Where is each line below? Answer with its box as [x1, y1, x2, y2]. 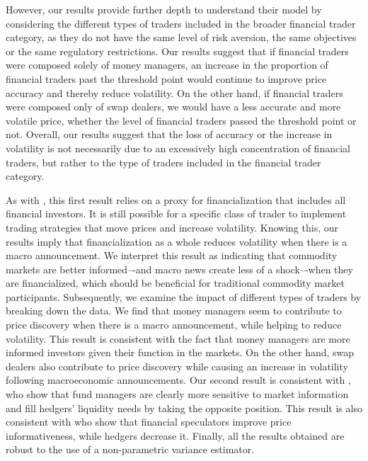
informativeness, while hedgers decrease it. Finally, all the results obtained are [6, 428, 345, 443]
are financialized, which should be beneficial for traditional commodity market [6, 275, 345, 290]
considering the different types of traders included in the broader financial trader [6, 16, 356, 30]
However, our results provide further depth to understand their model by [6, 2, 322, 16]
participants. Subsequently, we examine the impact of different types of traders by [6, 289, 362, 304]
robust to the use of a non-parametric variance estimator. [6, 442, 255, 457]
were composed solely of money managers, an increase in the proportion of [6, 57, 328, 72]
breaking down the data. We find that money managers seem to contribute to [6, 303, 342, 318]
